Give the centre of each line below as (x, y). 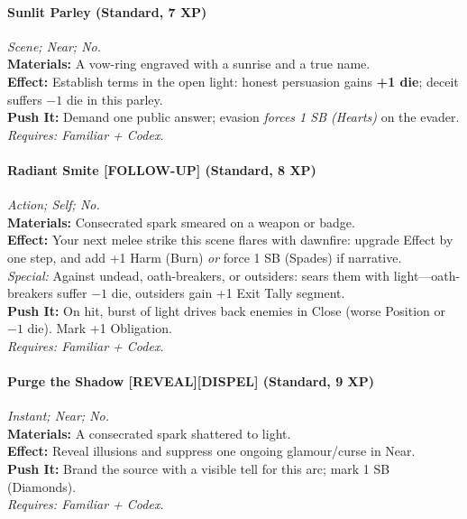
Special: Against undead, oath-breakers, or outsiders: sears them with (199, 275)
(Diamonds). (42, 486)
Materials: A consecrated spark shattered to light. (149, 433)
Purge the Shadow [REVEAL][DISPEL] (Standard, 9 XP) (191, 381)
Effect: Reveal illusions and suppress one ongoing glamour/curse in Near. (211, 451)
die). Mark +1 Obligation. (100, 328)
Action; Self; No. (54, 204)
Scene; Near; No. (55, 46)
